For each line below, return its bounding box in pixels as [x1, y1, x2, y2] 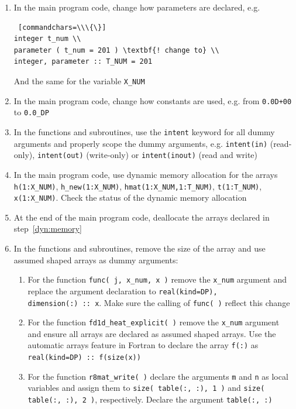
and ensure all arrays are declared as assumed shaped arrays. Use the [27, 327, 276, 339]
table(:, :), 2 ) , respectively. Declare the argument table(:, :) [27, 393, 273, 405]
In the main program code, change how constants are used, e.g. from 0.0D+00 [13, 94, 292, 106]
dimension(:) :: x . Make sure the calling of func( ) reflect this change [27, 296, 290, 308]
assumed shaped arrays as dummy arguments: [13, 253, 178, 266]
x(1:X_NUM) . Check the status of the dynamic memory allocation [13, 191, 247, 204]
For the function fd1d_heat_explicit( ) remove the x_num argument [27, 316, 280, 328]
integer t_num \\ [13, 35, 81, 43]
